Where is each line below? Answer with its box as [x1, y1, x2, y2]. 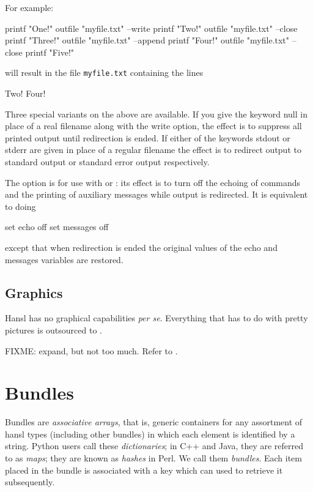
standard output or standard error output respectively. [5, 155, 210, 168]
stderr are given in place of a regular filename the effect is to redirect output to [5, 143, 301, 156]
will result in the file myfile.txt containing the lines [5, 66, 204, 79]
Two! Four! [5, 87, 46, 100]
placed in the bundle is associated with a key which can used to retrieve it [5, 463, 283, 476]
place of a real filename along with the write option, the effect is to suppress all [5, 119, 302, 132]
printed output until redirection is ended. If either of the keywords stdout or [5, 131, 290, 144]
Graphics [5, 283, 63, 302]
